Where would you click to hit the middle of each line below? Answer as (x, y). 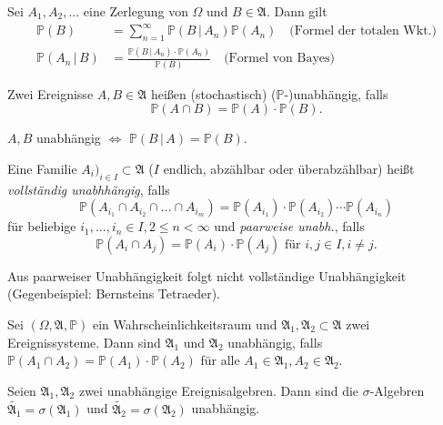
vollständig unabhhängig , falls (89, 189)
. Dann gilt (297, 11)
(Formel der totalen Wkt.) (363, 31)
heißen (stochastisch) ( (213, 93)
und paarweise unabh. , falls (289, 226)
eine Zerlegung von (136, 11)
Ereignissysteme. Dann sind (84, 342)
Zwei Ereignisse (50, 93)
